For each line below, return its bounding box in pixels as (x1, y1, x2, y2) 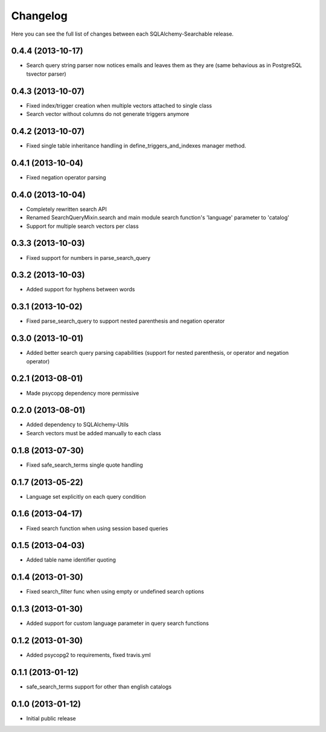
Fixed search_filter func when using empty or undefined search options (26, 588, 205, 595)
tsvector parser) (26, 70, 66, 77)
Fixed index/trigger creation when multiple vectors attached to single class (26, 102, 213, 109)
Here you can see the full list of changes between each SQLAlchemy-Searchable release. (11, 30, 234, 37)
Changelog (11, 9, 68, 22)
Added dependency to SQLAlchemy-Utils (26, 421, 129, 429)
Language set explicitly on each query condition (26, 493, 146, 500)
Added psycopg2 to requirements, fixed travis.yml (26, 652, 151, 659)
